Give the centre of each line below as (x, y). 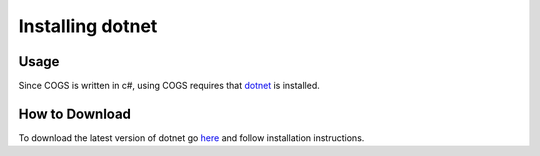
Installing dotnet (88, 26)
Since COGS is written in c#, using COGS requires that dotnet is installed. (169, 86)
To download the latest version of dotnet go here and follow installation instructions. (191, 137)
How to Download (75, 113)
